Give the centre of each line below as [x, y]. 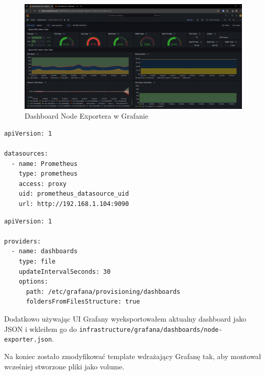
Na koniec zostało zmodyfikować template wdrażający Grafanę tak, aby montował [133, 356]
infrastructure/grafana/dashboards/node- [151, 330]
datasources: [26, 154]
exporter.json [28, 340]
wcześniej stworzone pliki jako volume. [64, 366]
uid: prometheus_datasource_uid [74, 194]
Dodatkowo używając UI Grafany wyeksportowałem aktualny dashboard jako [125, 318]
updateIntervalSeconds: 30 [65, 271]
